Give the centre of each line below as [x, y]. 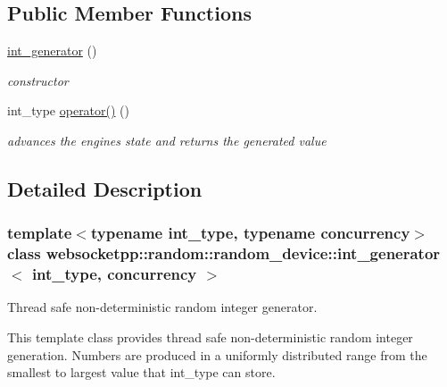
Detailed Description [105, 188]
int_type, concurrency [114, 274]
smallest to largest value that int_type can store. [141, 372]
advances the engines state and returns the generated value [167, 140]
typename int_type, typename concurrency [250, 233]
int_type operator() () [69, 110]
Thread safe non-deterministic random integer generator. [162, 307]
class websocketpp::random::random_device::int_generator [224, 253]
